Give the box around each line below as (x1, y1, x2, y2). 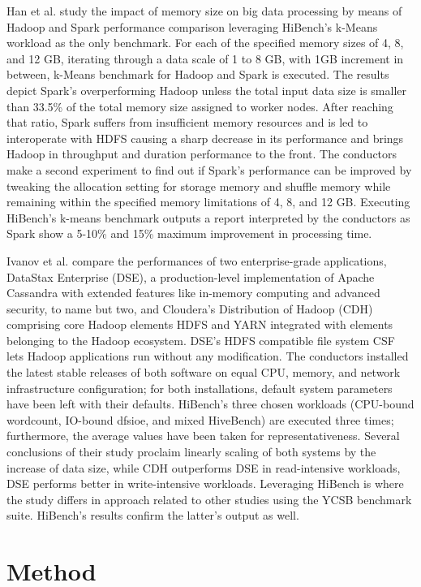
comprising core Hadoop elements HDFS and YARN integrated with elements (6, 316, 393, 333)
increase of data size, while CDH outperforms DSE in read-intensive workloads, (6, 459, 401, 476)
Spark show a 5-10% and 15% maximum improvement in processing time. (6, 225, 372, 242)
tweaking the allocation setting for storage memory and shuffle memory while (6, 177, 391, 194)
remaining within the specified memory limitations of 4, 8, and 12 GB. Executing (6, 193, 410, 210)
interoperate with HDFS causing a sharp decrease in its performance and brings (6, 129, 404, 146)
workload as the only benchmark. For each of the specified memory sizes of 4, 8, (6, 34, 404, 51)
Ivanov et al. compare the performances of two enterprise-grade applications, (6, 252, 387, 269)
